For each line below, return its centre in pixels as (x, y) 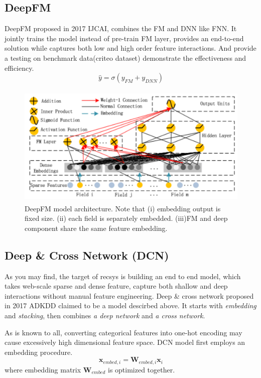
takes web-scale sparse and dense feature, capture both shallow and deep (116, 286)
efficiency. (19, 68)
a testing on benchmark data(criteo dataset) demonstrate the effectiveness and (125, 57)
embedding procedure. (39, 352)
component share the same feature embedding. (96, 228)
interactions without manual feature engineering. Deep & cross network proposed (129, 295)
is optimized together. (141, 369)
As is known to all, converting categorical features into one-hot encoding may (123, 332)
